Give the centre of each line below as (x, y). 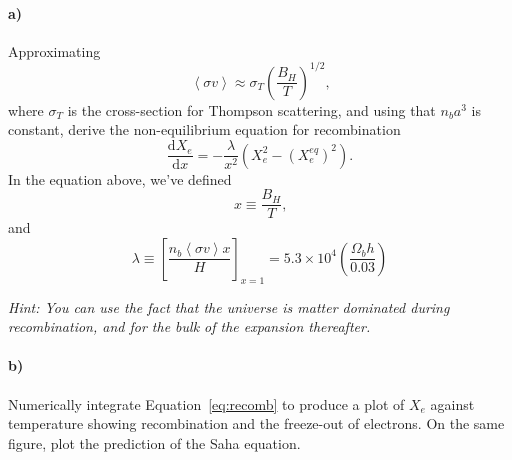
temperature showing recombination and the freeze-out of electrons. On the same (256, 423)
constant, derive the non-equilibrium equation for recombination (204, 129)
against (452, 403)
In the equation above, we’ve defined (120, 178)
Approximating (54, 50)
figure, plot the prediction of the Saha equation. (154, 442)
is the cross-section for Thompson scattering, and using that (251, 109)
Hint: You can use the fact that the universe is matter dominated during (229, 306)
